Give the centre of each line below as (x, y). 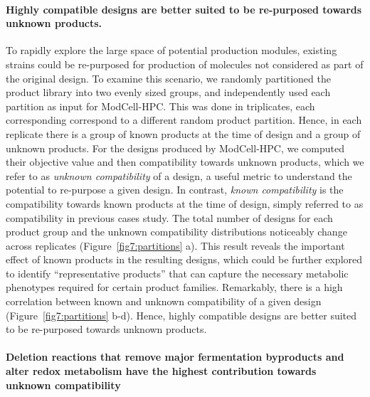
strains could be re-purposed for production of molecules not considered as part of (185, 64)
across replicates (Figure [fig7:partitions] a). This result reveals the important (175, 245)
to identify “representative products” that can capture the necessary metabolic (177, 273)
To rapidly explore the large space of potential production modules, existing (171, 50)
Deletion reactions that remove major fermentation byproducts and (175, 357)
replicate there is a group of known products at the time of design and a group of (183, 133)
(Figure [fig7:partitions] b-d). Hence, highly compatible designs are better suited (181, 315)
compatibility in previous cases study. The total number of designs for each (169, 217)
